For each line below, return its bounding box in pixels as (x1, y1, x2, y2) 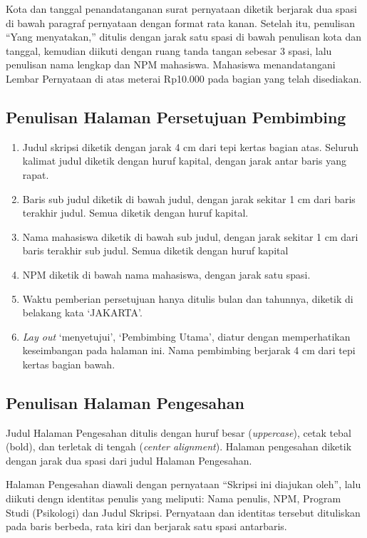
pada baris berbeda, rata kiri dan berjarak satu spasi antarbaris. (6, 519, 287, 534)
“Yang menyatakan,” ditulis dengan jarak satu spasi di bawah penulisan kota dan (6, 29, 362, 44)
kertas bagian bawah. (22, 356, 115, 371)
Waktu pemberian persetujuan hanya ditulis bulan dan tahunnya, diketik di (22, 291, 353, 306)
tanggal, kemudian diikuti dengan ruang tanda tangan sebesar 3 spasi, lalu (6, 43, 332, 58)
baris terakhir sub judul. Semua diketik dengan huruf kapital (22, 243, 289, 258)
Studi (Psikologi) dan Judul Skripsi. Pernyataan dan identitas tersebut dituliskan (6, 505, 361, 519)
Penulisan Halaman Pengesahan (6, 391, 244, 413)
